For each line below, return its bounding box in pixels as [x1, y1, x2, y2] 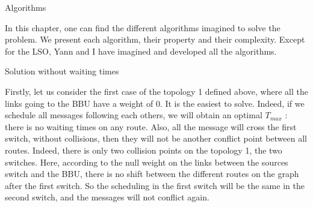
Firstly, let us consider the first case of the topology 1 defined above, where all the [5, 85, 308, 97]
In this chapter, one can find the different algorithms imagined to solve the [5, 21, 280, 34]
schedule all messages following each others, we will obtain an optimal [5, 109, 262, 121]
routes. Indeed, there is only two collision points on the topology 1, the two [5, 143, 282, 156]
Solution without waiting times [5, 65, 119, 77]
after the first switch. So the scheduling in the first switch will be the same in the [5, 179, 305, 191]
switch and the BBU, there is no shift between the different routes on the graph [5, 167, 299, 180]
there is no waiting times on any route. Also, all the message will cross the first [5, 120, 297, 133]
